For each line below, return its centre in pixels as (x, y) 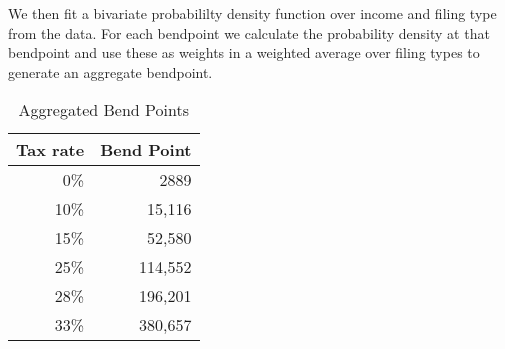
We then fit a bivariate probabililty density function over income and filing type (252, 13)
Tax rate (50, 150)
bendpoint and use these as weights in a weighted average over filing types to (244, 52)
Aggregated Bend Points (103, 110)
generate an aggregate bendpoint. (110, 71)
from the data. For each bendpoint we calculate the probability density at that (249, 32)
